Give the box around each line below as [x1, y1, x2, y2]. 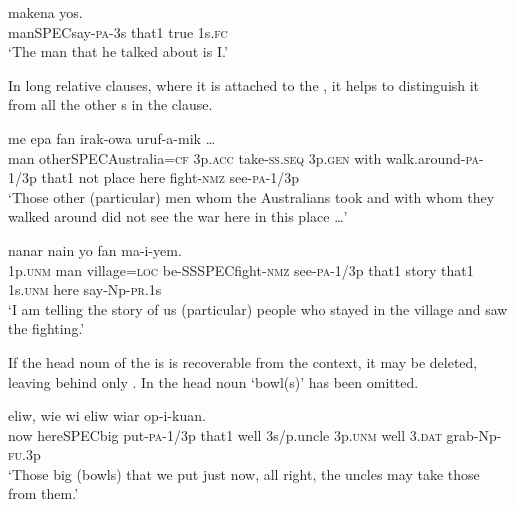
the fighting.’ [8, 318, 85, 339]
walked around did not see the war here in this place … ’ [8, 206, 348, 227]
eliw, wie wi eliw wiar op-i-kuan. [8, 405, 206, 426]
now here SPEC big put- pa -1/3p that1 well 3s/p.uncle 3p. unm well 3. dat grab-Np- [8, 424, 502, 445]
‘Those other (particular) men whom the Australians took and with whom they [8, 186, 495, 207]
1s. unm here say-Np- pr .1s [8, 279, 162, 300]
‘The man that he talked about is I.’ [8, 41, 228, 62]
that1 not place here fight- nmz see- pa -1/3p [41, 167, 300, 188]
